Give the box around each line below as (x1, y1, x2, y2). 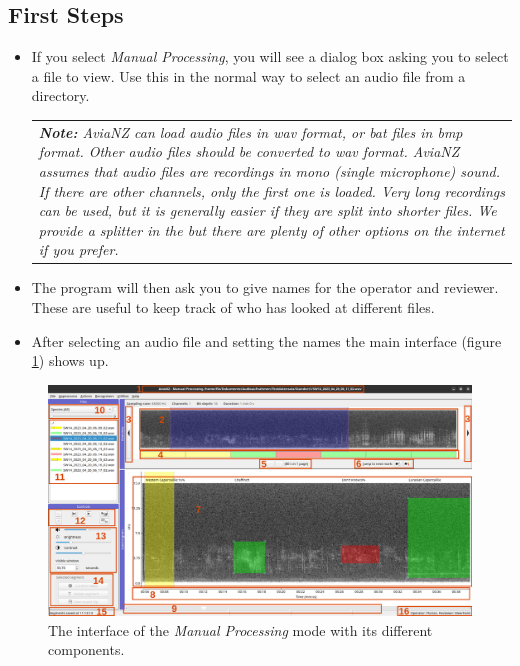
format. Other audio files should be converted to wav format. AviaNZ (38, 141, 460, 162)
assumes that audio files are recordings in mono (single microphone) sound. (38, 160, 501, 181)
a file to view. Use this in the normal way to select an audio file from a (31, 65, 466, 86)
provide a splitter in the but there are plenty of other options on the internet (38, 219, 505, 240)
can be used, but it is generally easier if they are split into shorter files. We (38, 200, 497, 221)
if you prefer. (38, 239, 119, 260)
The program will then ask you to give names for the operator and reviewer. (31, 277, 499, 298)
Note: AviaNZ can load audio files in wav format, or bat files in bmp (38, 121, 463, 142)
